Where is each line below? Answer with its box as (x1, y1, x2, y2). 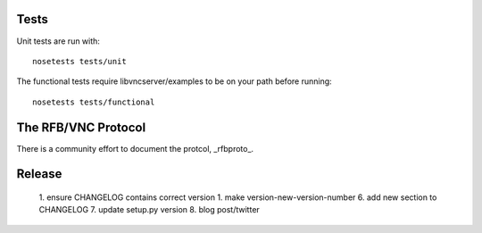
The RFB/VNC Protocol (16, 120, 146, 135)
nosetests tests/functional (32, 96, 155, 107)
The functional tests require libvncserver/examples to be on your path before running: (16, 76, 332, 87)
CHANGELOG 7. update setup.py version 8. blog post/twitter (38, 204, 261, 215)
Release (16, 166, 62, 182)
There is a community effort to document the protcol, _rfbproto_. (16, 143, 254, 154)
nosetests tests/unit (32, 56, 127, 66)
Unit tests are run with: (16, 36, 100, 46)
